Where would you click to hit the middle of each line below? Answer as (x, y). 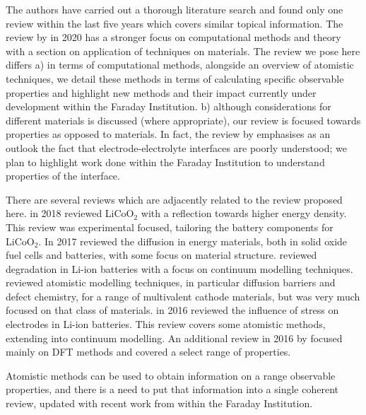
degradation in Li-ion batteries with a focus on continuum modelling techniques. (179, 268)
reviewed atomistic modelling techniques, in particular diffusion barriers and (171, 282)
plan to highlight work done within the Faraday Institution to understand (165, 162)
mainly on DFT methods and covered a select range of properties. (148, 352)
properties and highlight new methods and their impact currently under (161, 92)
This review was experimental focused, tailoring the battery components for (170, 227)
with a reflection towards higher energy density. (244, 213)
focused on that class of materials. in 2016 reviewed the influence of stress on (172, 310)
